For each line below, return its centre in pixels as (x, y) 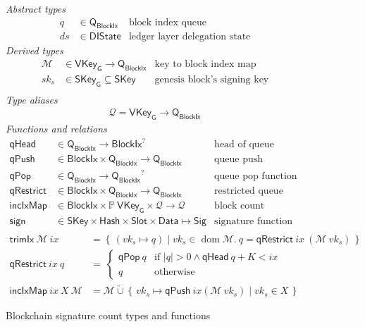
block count (240, 206)
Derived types (35, 50)
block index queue (167, 22)
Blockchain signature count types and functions (108, 315)
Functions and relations (56, 129)
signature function (254, 221)
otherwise (175, 272)
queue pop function (256, 177)
